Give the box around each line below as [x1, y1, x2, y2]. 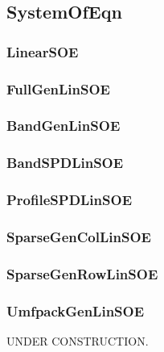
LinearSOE [6, 41, 79, 61]
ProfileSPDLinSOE [6, 190, 133, 210]
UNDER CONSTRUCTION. [6, 332, 149, 349]
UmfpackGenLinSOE [6, 300, 145, 321]
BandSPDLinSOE [6, 153, 124, 173]
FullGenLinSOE [6, 78, 110, 98]
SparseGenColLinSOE [6, 226, 151, 246]
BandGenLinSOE [6, 115, 121, 136]
